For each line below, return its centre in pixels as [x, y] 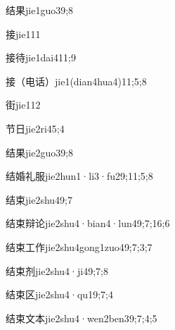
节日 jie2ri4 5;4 [35, 128]
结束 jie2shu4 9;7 [39, 199]
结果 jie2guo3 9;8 [40, 152]
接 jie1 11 [23, 33]
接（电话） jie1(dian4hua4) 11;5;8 [76, 81]
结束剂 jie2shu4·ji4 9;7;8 [57, 270]
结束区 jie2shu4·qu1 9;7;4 [59, 294]
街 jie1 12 [23, 105]
